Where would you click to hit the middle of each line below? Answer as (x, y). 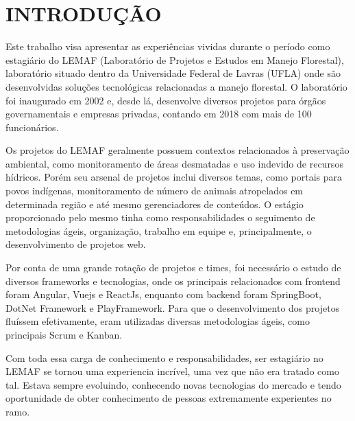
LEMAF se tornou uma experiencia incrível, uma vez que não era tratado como (172, 371)
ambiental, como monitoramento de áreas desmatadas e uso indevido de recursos (174, 163)
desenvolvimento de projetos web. (76, 244)
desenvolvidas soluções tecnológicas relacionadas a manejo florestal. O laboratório (176, 86)
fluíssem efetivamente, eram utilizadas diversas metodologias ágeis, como (158, 321)
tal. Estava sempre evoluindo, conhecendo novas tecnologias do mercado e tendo (173, 384)
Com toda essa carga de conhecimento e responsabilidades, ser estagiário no (164, 357)
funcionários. (32, 127)
